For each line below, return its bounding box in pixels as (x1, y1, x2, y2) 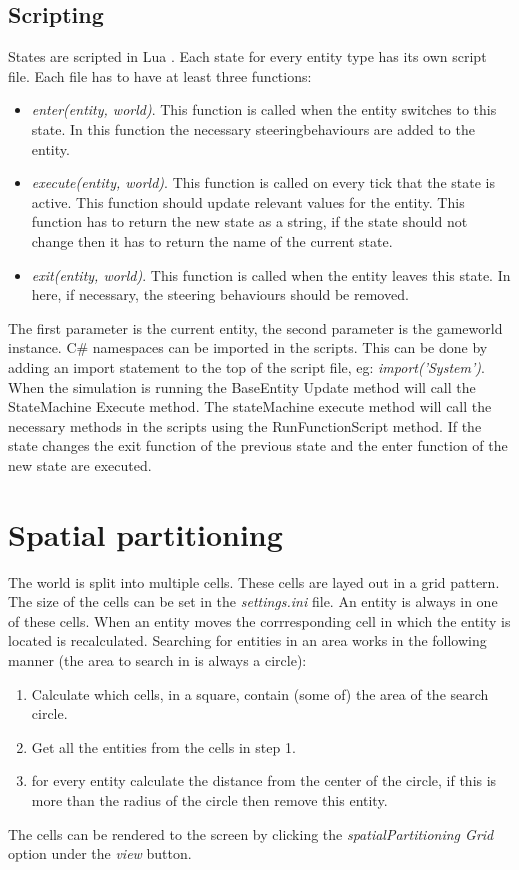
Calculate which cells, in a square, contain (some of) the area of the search (31, 683, 489, 704)
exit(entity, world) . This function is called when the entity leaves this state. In (31, 264, 511, 285)
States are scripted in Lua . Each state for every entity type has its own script (8, 46, 487, 67)
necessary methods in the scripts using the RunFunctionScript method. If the (8, 415, 482, 436)
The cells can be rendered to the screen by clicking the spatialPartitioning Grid (8, 823, 494, 844)
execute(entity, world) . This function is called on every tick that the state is (31, 172, 495, 193)
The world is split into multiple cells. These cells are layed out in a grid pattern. (8, 571, 500, 592)
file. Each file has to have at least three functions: (8, 65, 312, 86)
